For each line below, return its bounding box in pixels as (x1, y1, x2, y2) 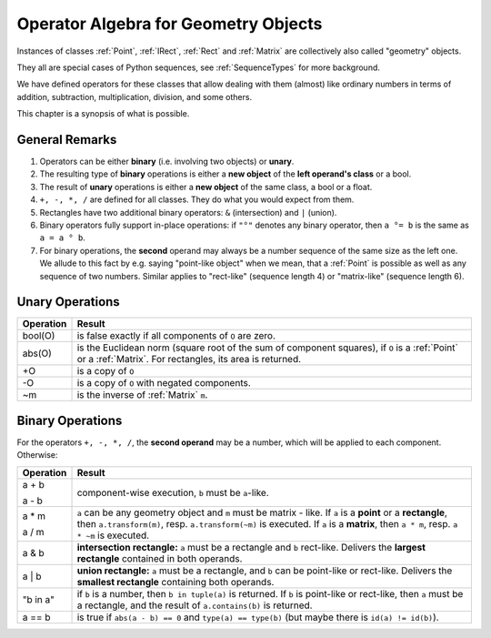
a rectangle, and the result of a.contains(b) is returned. (76, 599, 313, 612)
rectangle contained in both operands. (76, 552, 243, 564)
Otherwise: (16, 450, 58, 461)
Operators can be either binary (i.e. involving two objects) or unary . (39, 156, 295, 167)
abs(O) (22, 347, 52, 360)
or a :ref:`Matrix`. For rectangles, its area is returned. (76, 353, 302, 366)
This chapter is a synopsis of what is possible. (16, 108, 190, 119)
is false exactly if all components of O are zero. (76, 329, 276, 342)
